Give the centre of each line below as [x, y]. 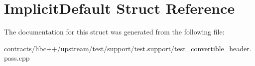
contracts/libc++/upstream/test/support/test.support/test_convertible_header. [128, 48]
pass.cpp [17, 58]
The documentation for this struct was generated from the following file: [114, 32]
